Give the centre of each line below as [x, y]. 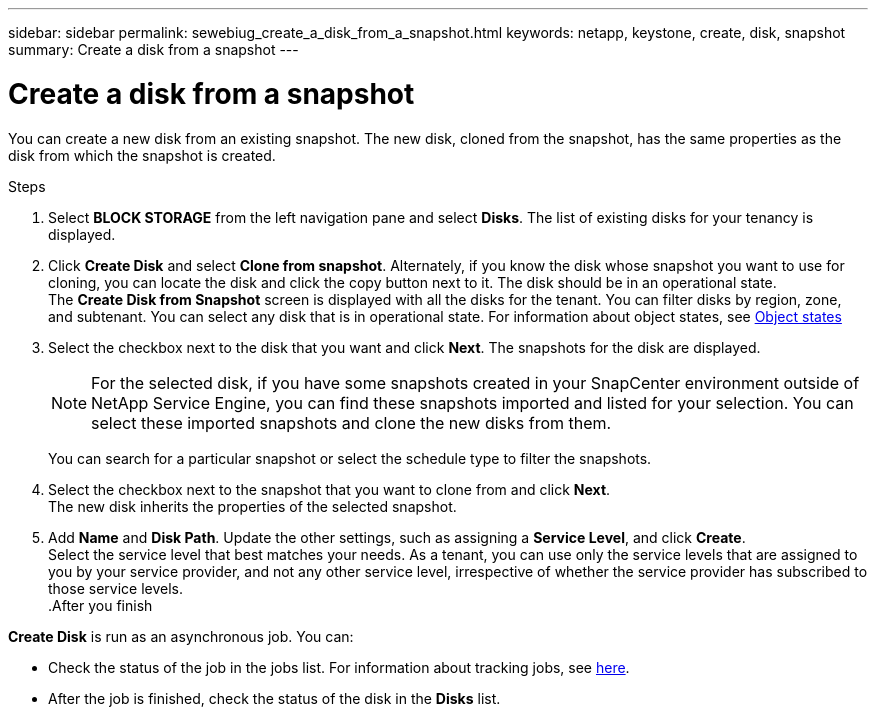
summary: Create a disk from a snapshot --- [153, 49]
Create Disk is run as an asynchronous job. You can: [181, 636]
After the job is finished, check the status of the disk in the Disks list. [274, 698]
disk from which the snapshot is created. [142, 155]
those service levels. [115, 588]
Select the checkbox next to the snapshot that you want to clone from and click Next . [329, 489]
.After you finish [100, 605]
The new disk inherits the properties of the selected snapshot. [252, 506]
